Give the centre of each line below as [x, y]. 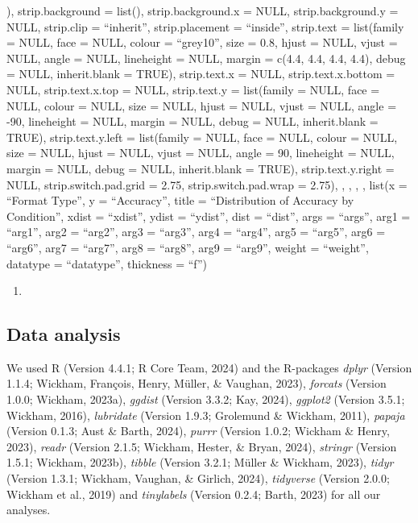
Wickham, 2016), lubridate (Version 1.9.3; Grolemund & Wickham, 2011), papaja [206, 415]
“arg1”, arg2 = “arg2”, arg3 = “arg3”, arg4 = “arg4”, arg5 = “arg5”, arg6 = [196, 232]
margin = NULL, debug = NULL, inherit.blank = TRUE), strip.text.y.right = [201, 168]
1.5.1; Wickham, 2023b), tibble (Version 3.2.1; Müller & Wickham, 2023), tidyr [200, 462]
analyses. [29, 510]
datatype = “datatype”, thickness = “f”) [107, 263]
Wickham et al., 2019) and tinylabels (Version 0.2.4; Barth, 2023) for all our [194, 494]
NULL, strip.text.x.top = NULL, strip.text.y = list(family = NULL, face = [193, 89]
